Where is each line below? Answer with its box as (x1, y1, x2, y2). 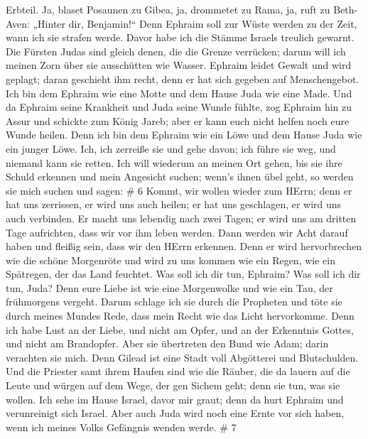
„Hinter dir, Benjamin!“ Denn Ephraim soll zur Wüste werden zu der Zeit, (33, 16, 357, 31)
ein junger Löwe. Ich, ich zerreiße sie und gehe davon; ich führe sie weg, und (6, 141, 336, 156)
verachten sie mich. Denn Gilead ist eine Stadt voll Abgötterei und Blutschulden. (6, 349, 359, 364)
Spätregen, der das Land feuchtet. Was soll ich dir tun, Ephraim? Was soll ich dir (6, 266, 361, 281)
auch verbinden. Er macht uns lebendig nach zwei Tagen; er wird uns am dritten (6, 210, 357, 225)
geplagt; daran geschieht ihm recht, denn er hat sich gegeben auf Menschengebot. (6, 71, 359, 86)
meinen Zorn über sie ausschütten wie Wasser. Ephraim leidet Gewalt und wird (6, 58, 352, 72)
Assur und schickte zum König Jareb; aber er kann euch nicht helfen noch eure (6, 113, 350, 128)
